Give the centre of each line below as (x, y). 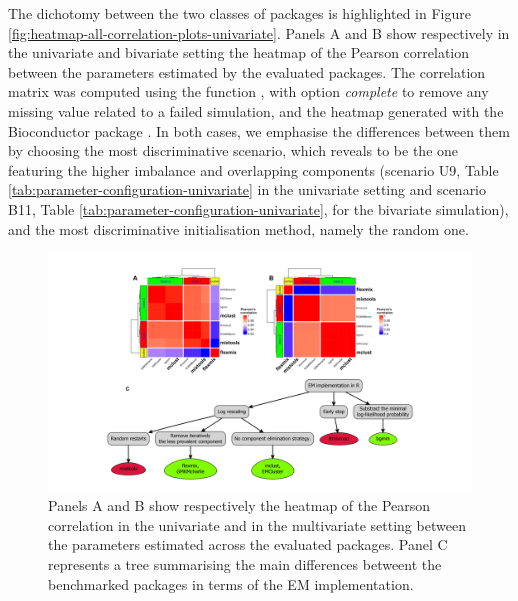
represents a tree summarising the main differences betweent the (245, 564)
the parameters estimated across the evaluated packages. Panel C (248, 544)
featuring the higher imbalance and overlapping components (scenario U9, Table (253, 169)
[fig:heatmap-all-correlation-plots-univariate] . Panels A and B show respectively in (259, 32)
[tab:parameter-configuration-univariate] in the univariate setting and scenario (247, 189)
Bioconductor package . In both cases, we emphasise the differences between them (259, 130)
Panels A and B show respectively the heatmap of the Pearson (239, 505)
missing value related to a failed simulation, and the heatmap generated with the (256, 110)
